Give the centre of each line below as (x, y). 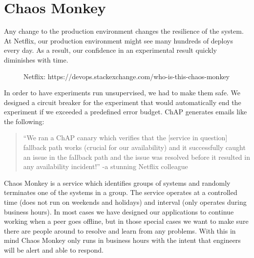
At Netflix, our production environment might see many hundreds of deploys (119, 40)
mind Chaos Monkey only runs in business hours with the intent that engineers (122, 240)
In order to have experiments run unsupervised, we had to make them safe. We (122, 93)
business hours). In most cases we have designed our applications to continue (119, 211)
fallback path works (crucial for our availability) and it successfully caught (134, 147)
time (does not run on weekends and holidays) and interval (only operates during (125, 202)
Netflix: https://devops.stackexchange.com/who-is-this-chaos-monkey (127, 76)
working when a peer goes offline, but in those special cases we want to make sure (126, 221)
